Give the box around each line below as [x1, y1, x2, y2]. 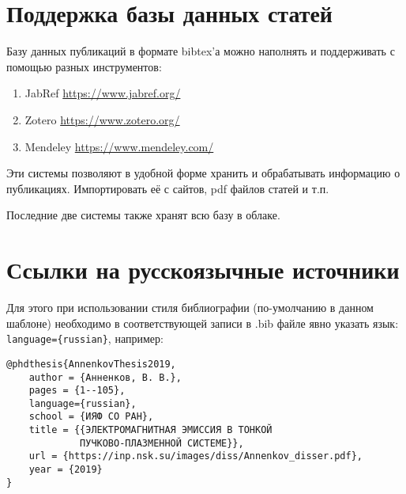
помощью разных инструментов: [6, 58, 162, 74]
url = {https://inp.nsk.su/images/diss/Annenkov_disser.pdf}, [28, 450, 363, 462]
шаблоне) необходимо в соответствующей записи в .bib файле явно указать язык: [6, 314, 399, 331]
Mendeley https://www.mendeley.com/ [24, 138, 214, 154]
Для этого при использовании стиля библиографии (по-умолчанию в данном [6, 299, 374, 315]
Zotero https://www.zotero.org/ [24, 111, 180, 127]
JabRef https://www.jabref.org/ [24, 85, 181, 101]
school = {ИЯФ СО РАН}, [28, 411, 154, 423]
